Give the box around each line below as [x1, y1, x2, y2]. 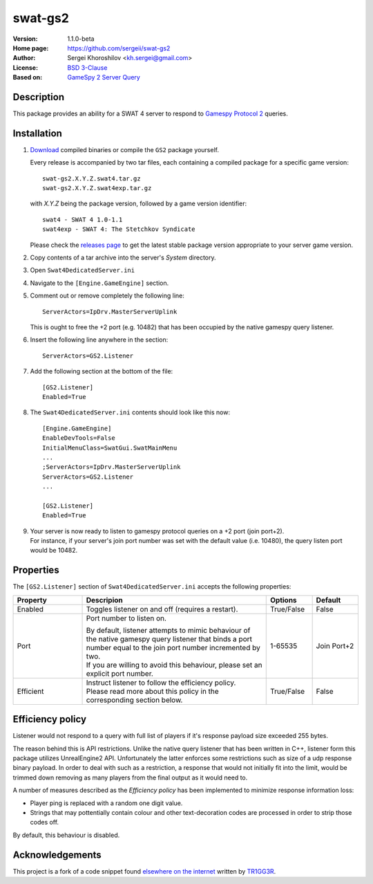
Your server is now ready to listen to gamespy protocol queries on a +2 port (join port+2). [30, 526, 285, 535]
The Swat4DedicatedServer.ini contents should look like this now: [30, 408, 231, 416]
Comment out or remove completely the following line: [30, 291, 184, 300]
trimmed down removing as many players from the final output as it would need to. [12, 773, 248, 782]
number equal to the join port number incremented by [86, 643, 260, 652]
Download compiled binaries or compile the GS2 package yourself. [30, 145, 219, 154]
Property [17, 595, 48, 605]
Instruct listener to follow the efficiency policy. [86, 678, 236, 688]
